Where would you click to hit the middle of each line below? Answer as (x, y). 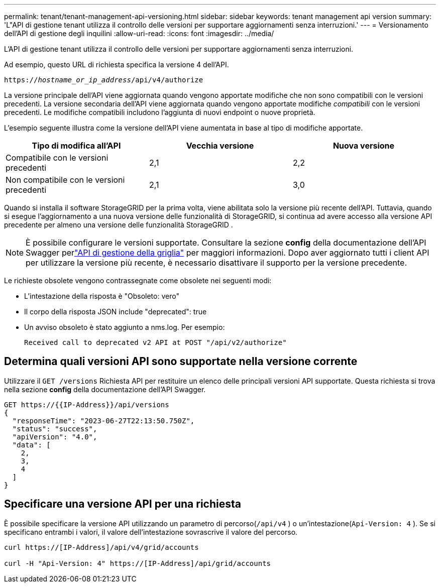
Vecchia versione (220, 146)
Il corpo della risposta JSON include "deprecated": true (116, 312)
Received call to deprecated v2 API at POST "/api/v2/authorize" (155, 342)
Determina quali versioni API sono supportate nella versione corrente (181, 362)
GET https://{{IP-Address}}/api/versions (87, 404)
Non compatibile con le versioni (65, 180)
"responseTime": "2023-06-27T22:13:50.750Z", (103, 421)
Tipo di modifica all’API (76, 146)
